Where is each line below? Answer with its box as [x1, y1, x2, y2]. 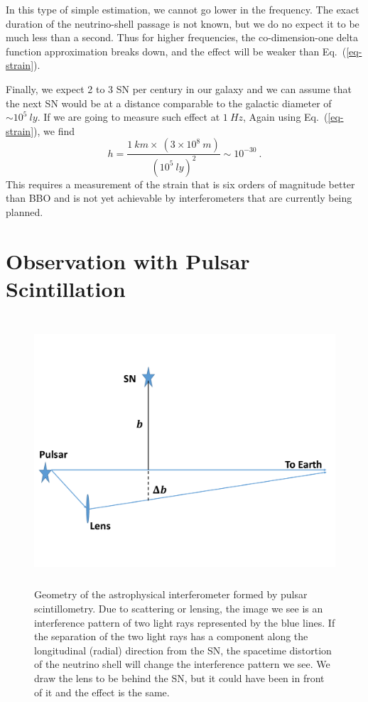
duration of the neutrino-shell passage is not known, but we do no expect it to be [6, 16, 359, 31]
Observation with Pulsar [6, 246, 250, 275]
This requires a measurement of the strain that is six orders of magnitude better [6, 176, 355, 191]
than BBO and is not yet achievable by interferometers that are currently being [6, 190, 352, 205]
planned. [6, 204, 43, 219]
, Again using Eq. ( [243, 109, 328, 124]
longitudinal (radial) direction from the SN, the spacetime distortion [34, 642, 332, 657]
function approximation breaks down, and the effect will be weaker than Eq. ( [6, 43, 347, 58]
